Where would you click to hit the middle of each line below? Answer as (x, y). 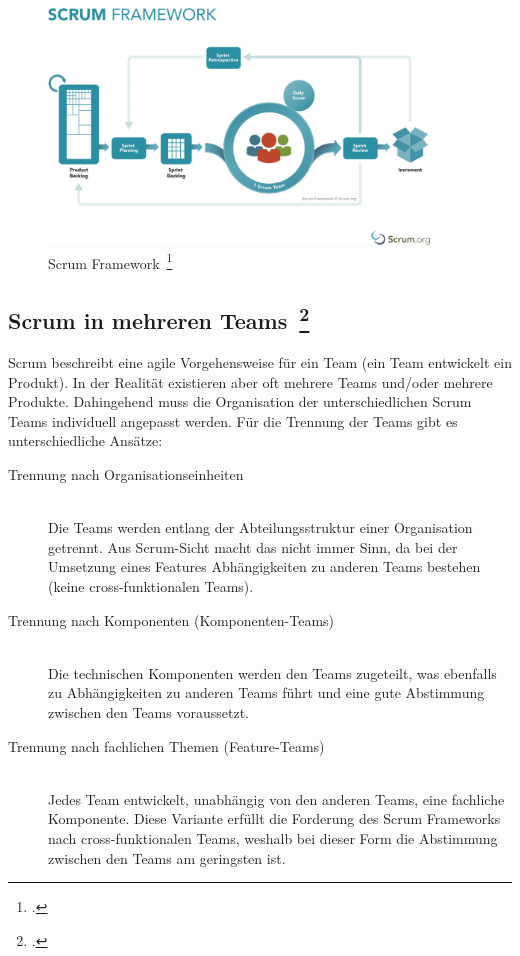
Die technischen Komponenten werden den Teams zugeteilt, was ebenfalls (272, 672)
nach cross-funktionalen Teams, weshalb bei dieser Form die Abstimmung (273, 837)
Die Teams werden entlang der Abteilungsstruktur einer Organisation (260, 527)
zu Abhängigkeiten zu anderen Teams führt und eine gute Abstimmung (266, 692)
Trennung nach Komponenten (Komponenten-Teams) (171, 619)
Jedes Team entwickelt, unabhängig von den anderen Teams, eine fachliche (276, 798)
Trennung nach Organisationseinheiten (126, 474)
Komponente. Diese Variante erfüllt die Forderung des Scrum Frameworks (274, 818)
